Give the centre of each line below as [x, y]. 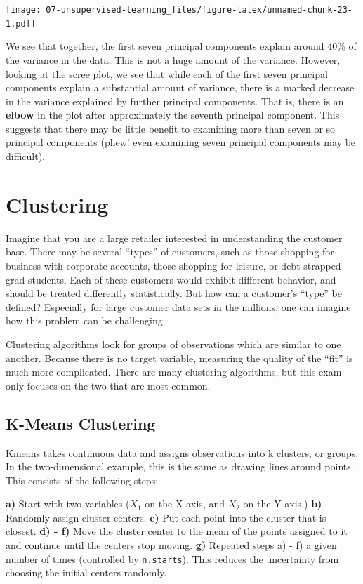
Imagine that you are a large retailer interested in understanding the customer [174, 238]
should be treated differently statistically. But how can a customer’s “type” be [174, 293]
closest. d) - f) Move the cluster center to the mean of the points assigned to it [177, 531]
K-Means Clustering [81, 423]
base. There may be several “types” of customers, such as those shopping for [170, 252]
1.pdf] [21, 24]
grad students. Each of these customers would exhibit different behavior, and [171, 279]
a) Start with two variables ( [68, 504]
